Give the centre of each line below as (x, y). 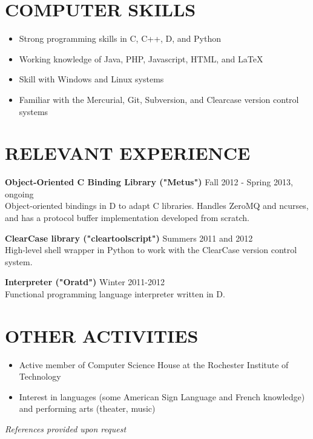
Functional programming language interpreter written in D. (115, 293)
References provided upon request (66, 429)
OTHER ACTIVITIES (102, 335)
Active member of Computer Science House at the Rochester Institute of (154, 364)
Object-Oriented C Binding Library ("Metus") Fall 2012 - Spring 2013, (149, 182)
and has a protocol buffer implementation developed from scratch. (127, 217)
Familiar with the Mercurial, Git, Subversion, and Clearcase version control (159, 99)
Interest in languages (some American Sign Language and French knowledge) (162, 396)
